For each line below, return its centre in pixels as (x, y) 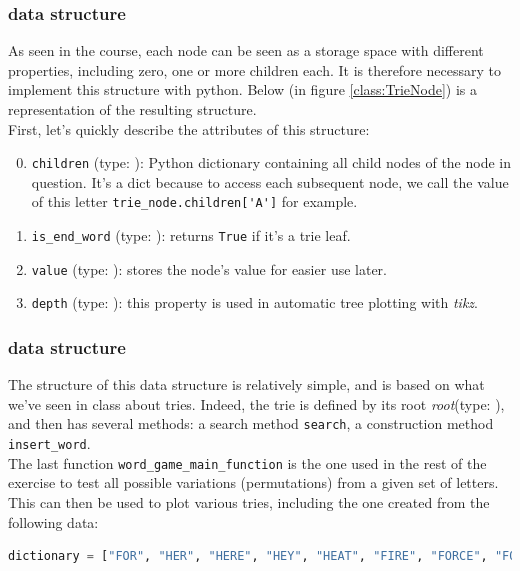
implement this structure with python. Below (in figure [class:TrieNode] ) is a (242, 89)
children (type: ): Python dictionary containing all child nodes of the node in (271, 162)
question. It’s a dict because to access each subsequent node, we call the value (270, 181)
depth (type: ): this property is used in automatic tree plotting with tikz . (254, 302)
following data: (53, 521)
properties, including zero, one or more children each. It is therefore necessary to (254, 69)
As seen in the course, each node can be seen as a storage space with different (246, 50)
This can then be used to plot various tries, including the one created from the (249, 502)
